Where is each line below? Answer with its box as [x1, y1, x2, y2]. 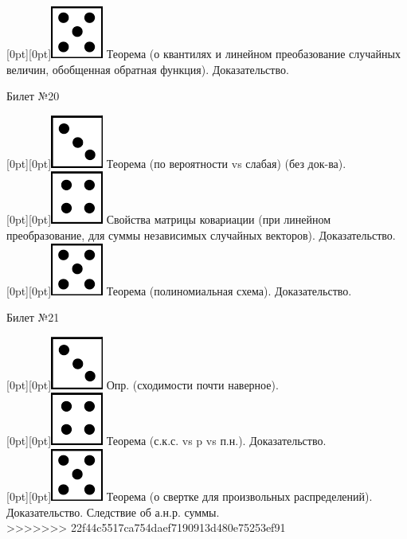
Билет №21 [6, 309, 60, 326]
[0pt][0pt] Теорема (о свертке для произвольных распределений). [6, 487, 373, 504]
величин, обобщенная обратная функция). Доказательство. [6, 61, 289, 77]
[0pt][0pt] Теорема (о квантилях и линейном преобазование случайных [6, 45, 401, 61]
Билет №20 [6, 88, 60, 104]
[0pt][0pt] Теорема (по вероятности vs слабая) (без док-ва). [6, 154, 346, 171]
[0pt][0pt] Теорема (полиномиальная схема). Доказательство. [6, 282, 352, 299]
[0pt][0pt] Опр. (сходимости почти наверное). [6, 376, 279, 393]
